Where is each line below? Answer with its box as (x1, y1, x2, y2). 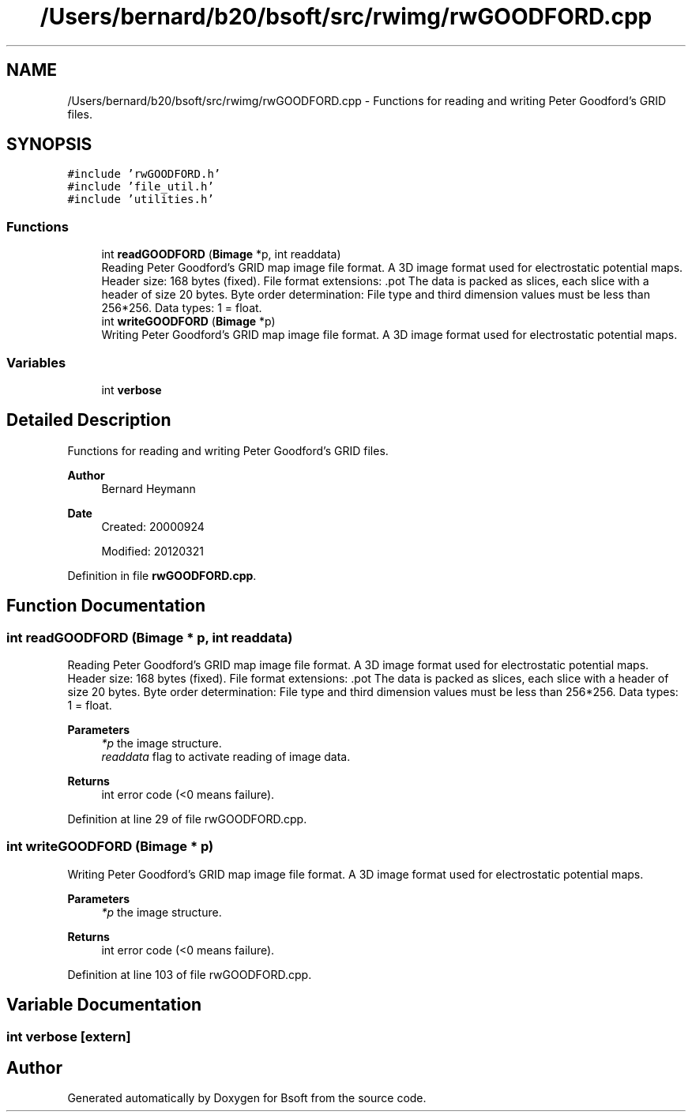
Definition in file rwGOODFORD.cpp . (67, 568, 257, 582)
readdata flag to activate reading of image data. (101, 750, 351, 763)
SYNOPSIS (6, 134, 92, 155)
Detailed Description (6, 410, 171, 431)
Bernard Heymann (101, 481, 196, 495)
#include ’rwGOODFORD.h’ (67, 168, 221, 181)
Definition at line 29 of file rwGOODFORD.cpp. (67, 812, 307, 826)
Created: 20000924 (101, 519, 205, 533)
